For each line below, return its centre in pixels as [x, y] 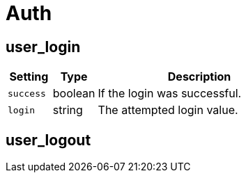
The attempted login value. [168, 110]
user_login [43, 47]
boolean [74, 94]
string [68, 110]
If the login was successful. [170, 94]
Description [199, 77]
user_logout [48, 140]
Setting [29, 77]
